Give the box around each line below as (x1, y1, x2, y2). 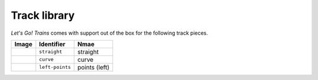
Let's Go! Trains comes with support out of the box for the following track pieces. (11, 29, 208, 36)
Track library (11, 9, 75, 22)
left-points (39, 64, 71, 71)
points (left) (77, 63, 110, 71)
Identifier (39, 40, 66, 48)
